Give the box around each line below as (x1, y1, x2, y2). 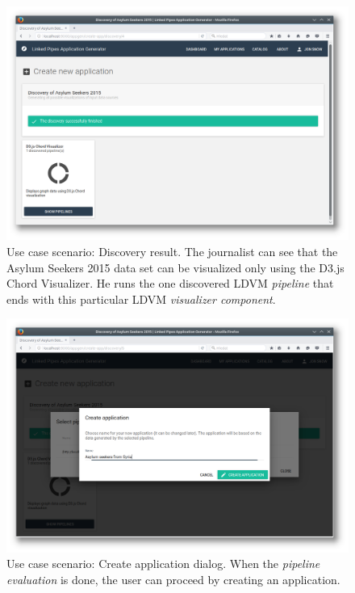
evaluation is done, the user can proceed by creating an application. (6, 571, 340, 587)
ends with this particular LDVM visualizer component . (6, 290, 276, 307)
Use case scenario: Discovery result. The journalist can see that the (6, 243, 338, 260)
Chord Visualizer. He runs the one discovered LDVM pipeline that (6, 275, 334, 292)
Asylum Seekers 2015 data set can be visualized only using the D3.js (6, 259, 345, 275)
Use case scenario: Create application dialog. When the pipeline (6, 555, 320, 572)
